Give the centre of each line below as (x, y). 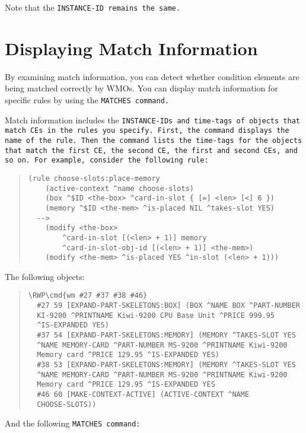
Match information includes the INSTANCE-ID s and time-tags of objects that (152, 120)
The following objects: (45, 276)
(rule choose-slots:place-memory (94, 178)
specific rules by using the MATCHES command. (87, 99)
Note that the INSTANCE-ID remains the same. (93, 7)
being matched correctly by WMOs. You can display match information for (141, 88)
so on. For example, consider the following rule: (107, 160)
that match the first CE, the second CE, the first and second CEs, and (151, 150)
